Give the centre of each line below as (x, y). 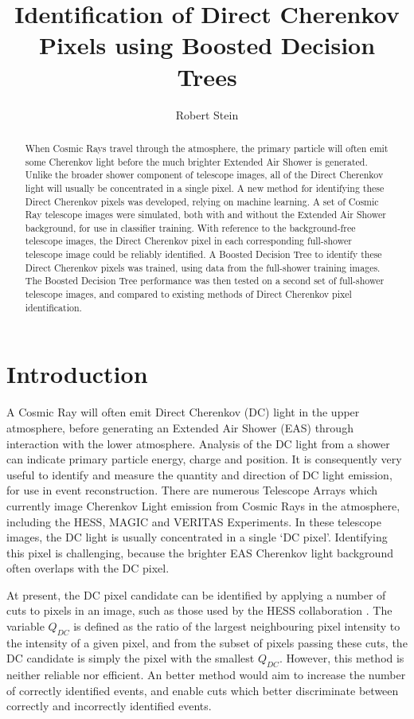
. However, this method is (342, 658)
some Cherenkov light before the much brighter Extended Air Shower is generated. (196, 161)
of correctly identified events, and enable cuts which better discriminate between (203, 690)
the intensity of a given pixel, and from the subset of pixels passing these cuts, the (207, 642)
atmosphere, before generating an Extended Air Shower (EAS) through (180, 427)
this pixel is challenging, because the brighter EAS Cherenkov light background (200, 552)
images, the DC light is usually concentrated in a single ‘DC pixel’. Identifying (197, 537)
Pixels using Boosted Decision (207, 45)
